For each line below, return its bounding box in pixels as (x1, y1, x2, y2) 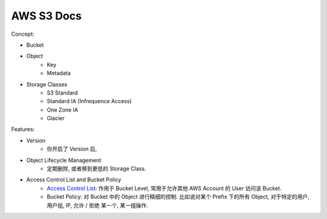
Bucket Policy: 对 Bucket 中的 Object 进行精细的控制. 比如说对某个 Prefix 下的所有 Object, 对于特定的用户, (47, 193, 310, 200)
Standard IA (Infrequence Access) (47, 98, 132, 105)
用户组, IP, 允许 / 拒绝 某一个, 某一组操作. (47, 201, 148, 209)
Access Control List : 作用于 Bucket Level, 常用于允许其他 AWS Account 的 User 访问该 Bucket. (47, 184, 282, 192)
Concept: (11, 30, 35, 38)
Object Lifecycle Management (26, 157, 102, 164)
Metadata (47, 70, 71, 77)
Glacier (47, 115, 65, 122)
